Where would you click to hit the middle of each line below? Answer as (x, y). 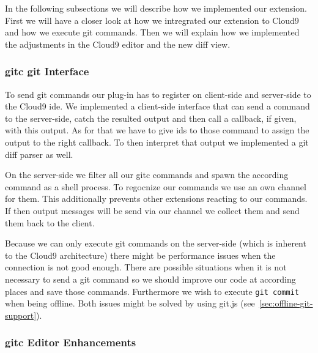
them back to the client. (50, 222)
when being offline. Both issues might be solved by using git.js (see (130, 303)
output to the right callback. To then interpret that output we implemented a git (157, 142)
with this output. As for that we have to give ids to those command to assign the (157, 130)
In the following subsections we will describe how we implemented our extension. (156, 8)
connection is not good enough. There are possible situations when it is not (146, 267)
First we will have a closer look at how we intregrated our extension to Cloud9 (152, 20)
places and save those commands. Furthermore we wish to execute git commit (152, 291)
